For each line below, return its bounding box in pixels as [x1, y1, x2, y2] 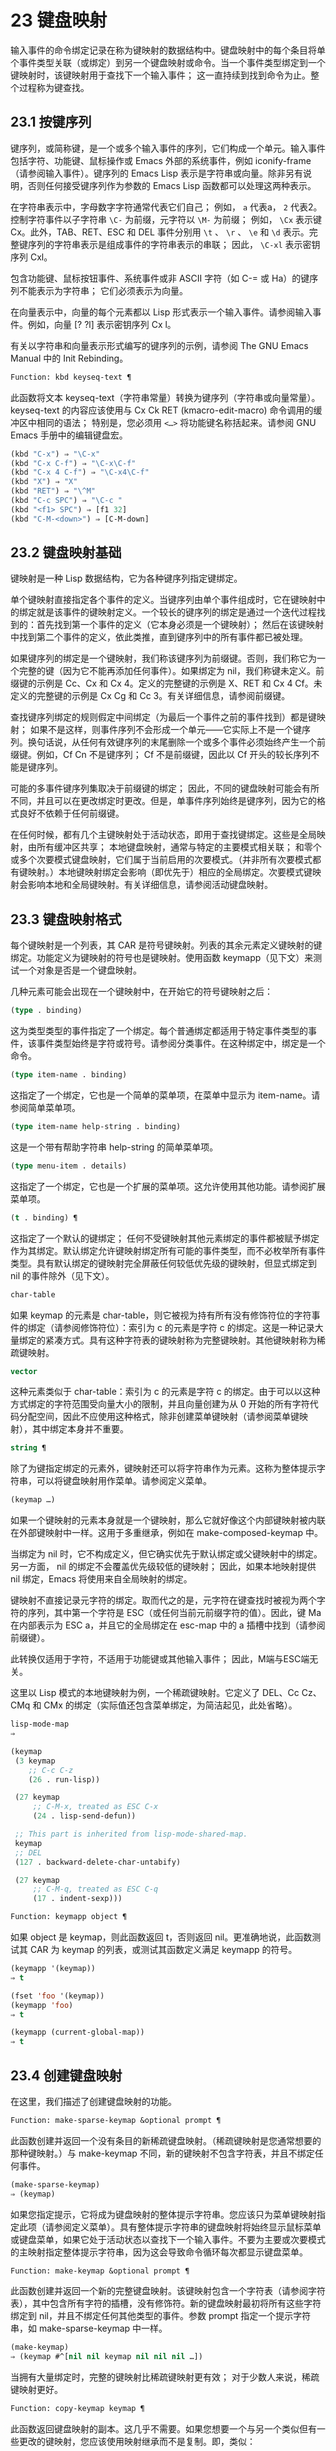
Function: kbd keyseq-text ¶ [10, 372, 132, 382]
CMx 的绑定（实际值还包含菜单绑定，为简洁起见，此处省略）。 [43, 1699, 298, 1711]
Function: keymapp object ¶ [10, 1912, 128, 1922]
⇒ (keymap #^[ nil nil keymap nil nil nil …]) [10, 2352, 203, 2362]
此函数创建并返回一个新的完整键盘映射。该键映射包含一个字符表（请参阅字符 [10, 2285, 326, 2297]
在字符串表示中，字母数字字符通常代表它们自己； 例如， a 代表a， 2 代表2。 [10, 201, 323, 213]
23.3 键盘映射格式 [10, 911, 122, 928]
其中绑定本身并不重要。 [31, 1423, 129, 1435]
